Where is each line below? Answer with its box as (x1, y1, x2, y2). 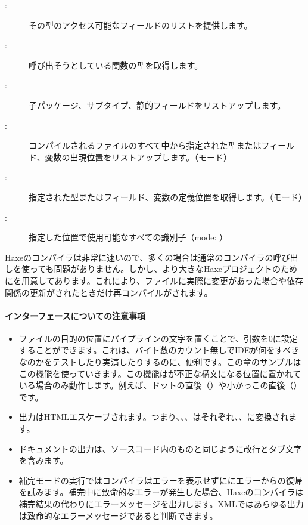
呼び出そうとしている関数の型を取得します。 (29, 58, 203, 71)
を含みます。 (18, 454, 69, 467)
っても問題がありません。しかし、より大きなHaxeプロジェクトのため (29, 262, 298, 275)
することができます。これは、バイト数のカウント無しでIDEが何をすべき (18, 344, 300, 356)
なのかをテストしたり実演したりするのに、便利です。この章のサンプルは (18, 356, 301, 368)
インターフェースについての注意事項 (5, 309, 146, 322)
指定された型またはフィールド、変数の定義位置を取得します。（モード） (29, 190, 307, 203)
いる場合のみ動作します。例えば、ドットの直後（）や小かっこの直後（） (18, 379, 302, 391)
